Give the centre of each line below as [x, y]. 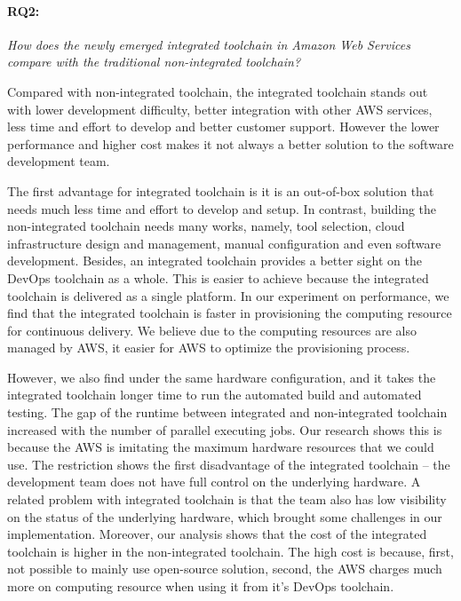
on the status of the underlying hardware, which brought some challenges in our [225, 516]
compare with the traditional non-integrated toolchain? [154, 62]
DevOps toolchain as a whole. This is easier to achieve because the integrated [218, 277]
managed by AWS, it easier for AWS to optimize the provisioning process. [209, 348]
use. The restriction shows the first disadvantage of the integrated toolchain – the [229, 464]
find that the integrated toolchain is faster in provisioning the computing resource [230, 313]
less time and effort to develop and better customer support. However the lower [223, 127]
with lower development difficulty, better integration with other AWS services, [220, 109]
